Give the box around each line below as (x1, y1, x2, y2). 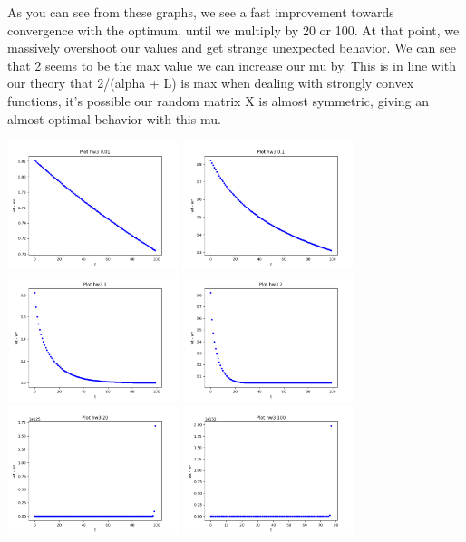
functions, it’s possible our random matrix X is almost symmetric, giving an (7, 91, 430, 110)
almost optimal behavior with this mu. (7, 109, 221, 128)
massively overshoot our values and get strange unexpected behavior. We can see (7, 38, 456, 57)
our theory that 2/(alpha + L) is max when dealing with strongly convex (7, 73, 414, 92)
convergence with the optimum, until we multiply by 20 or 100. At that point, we (7, 20, 460, 39)
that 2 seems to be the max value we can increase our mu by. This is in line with (7, 55, 457, 74)
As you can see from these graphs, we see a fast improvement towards (7, 3, 394, 21)
